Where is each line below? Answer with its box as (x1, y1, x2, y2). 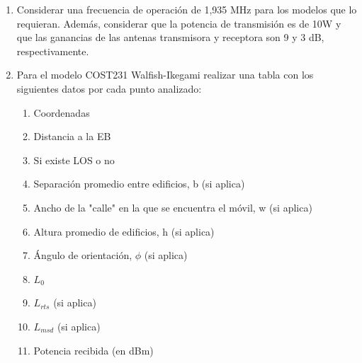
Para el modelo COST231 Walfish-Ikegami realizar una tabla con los (16, 67, 314, 82)
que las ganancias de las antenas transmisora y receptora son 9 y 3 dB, (16, 30, 324, 45)
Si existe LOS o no (33, 152, 115, 167)
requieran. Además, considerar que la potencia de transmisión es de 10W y (16, 16, 341, 30)
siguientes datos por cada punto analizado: (16, 81, 202, 96)
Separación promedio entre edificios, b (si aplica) (33, 176, 245, 191)
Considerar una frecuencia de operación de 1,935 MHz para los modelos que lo (16, 2, 357, 16)
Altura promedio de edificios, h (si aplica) (33, 224, 215, 238)
